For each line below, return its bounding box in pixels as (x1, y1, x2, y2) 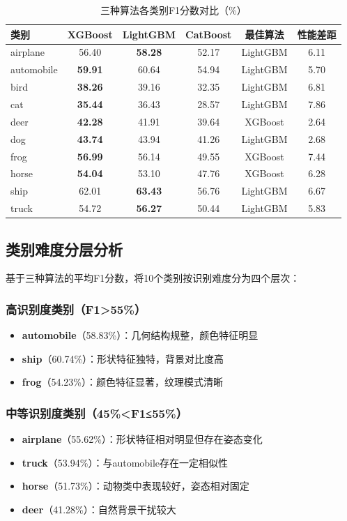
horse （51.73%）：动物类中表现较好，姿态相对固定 (22, 478, 249, 493)
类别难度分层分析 (6, 238, 123, 259)
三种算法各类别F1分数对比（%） (100, 3, 247, 17)
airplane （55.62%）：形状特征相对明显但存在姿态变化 (22, 432, 263, 446)
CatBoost (185, 27, 232, 41)
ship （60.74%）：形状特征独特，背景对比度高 (22, 351, 224, 365)
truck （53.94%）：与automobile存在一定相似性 (22, 455, 229, 469)
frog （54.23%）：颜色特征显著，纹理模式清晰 (22, 375, 224, 389)
